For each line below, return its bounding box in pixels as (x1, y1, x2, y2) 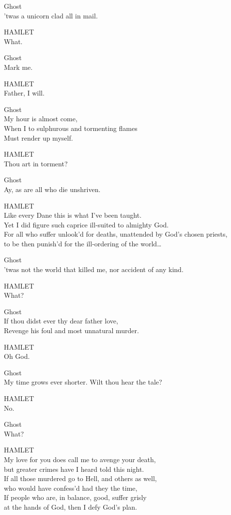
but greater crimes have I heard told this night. (4, 464, 144, 474)
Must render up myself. (4, 132, 73, 143)
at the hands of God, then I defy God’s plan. (4, 501, 137, 512)
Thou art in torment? (4, 158, 68, 168)
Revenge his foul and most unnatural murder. (4, 325, 139, 336)
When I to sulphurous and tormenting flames (4, 123, 138, 133)
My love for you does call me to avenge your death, (4, 454, 156, 464)
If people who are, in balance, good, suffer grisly (4, 492, 147, 502)
